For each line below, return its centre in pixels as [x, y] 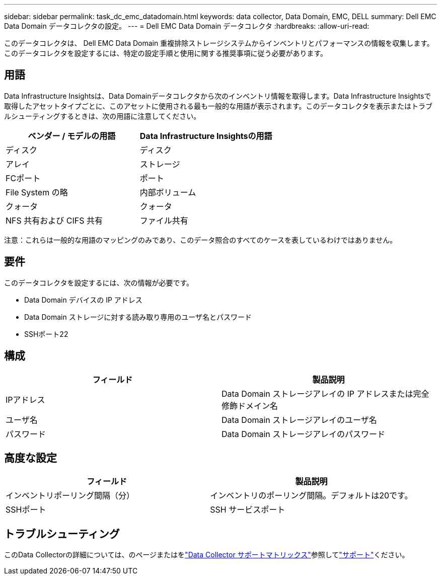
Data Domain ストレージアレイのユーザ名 [299, 420]
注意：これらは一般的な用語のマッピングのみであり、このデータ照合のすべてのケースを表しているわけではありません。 [201, 240]
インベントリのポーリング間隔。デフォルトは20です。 [311, 496]
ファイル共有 [164, 220]
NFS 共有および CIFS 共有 [54, 220]
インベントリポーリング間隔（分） [70, 496]
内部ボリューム [168, 192]
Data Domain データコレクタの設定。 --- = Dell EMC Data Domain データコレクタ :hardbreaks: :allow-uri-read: [187, 26]
